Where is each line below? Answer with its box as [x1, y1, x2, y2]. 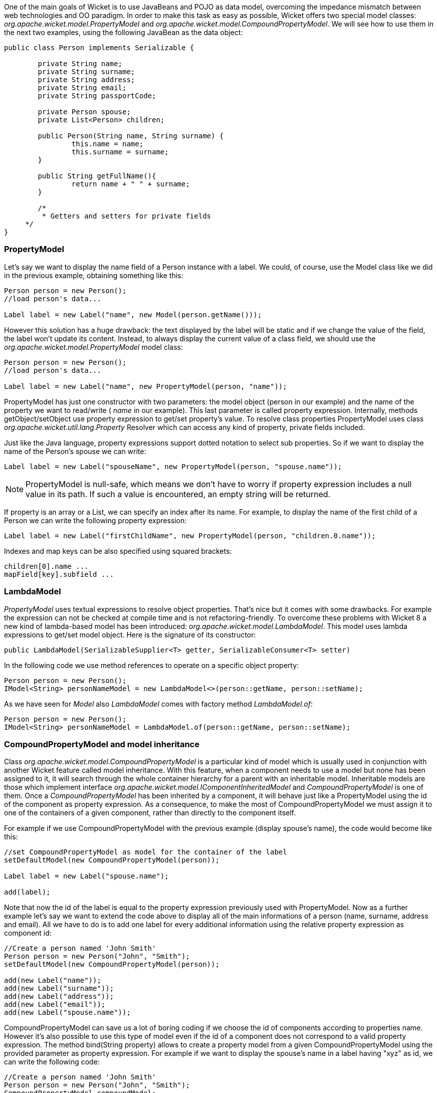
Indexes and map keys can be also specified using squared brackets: [4, 546, 232, 555]
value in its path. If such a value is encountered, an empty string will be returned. [26, 489, 331, 499]
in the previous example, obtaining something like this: [4, 271, 183, 280]
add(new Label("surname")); [4, 984, 114, 993]
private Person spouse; [38, 108, 131, 116]
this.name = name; [71, 140, 144, 148]
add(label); [4, 888, 51, 897]
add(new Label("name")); [4, 976, 101, 985]
